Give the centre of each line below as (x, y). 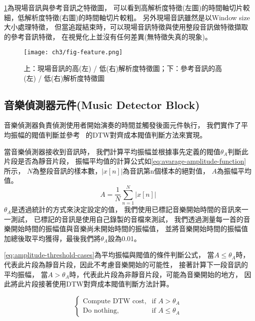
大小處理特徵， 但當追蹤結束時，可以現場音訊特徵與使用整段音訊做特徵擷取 (126, 27)
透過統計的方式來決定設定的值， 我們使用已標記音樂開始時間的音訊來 (130, 209)
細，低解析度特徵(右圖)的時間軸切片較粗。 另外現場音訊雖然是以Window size (127, 17)
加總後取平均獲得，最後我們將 (52, 238)
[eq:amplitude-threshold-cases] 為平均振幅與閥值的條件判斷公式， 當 (109, 255)
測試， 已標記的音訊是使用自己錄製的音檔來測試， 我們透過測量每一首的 (127, 219)
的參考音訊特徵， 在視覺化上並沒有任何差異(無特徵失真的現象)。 (108, 36)
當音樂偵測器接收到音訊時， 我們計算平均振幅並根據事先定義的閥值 (112, 151)
